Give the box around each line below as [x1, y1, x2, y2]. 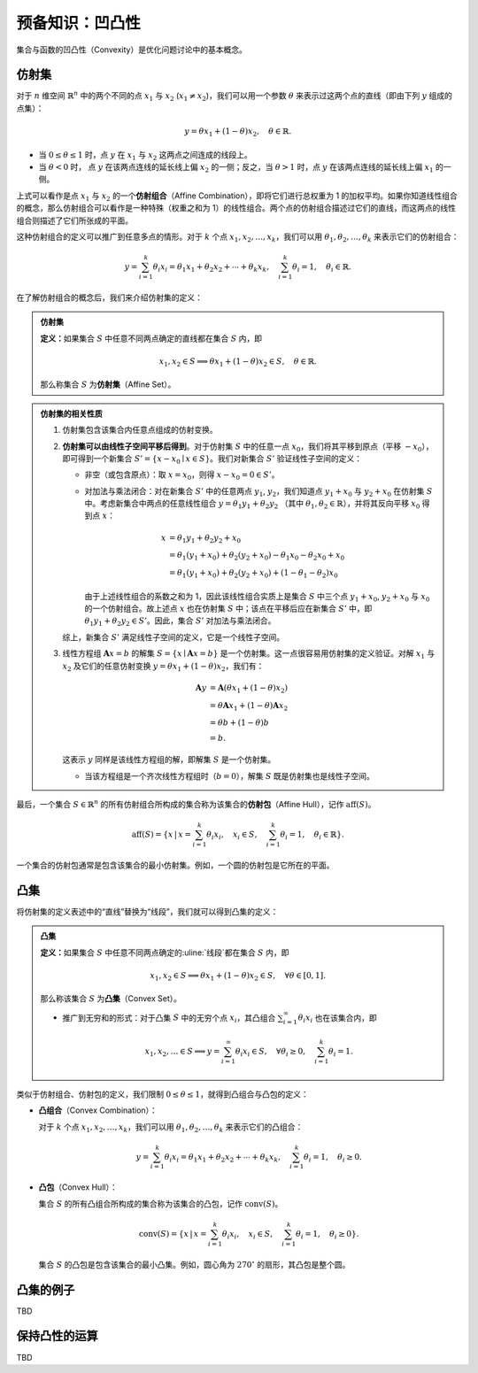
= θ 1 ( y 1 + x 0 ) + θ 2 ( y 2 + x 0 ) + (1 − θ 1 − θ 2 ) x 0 [168, 567, 338, 580]
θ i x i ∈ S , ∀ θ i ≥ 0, [235, 1045, 305, 1058]
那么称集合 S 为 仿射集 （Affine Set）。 [40, 379, 176, 390]
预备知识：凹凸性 [16, 13, 142, 33]
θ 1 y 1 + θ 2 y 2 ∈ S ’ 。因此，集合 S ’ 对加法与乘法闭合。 [84, 615, 276, 629]
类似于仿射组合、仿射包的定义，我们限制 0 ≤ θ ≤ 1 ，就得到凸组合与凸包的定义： [16, 1089, 309, 1099]
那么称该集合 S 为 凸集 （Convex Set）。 [40, 993, 181, 1004]
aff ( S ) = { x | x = [131, 829, 192, 840]
